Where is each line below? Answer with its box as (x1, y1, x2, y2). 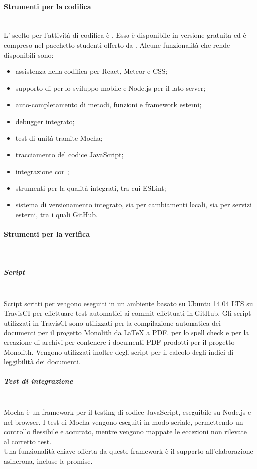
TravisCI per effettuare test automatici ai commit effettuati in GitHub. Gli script (4, 308, 251, 318)
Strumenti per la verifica (4, 228, 90, 239)
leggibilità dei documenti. (4, 356, 81, 367)
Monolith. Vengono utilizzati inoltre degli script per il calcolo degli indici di (4, 346, 234, 357)
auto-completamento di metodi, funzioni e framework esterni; (15, 99, 202, 110)
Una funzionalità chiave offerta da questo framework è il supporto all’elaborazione (4, 446, 253, 456)
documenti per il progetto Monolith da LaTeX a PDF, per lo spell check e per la (4, 327, 249, 337)
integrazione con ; (15, 166, 69, 176)
